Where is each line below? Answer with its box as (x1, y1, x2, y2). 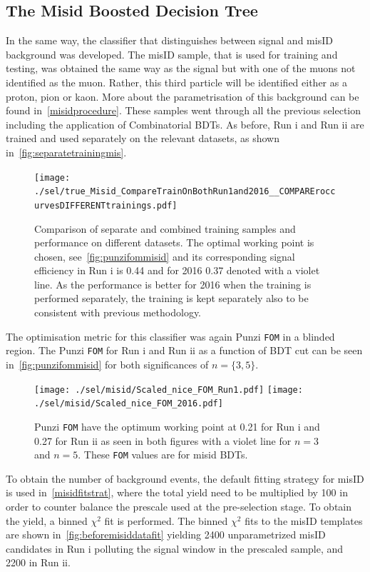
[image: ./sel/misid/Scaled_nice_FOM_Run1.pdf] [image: (34, 384, 303, 395)
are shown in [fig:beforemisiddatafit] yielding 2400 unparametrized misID (6, 527, 326, 542)
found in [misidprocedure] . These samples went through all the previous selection (6, 103, 361, 118)
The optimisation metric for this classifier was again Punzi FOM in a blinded (6, 328, 335, 343)
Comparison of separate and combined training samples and (34, 221, 296, 236)
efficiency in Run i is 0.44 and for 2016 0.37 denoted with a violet (34, 263, 320, 278)
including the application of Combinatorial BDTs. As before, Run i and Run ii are (6, 116, 364, 131)
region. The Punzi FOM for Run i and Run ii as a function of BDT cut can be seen (6, 343, 363, 358)
